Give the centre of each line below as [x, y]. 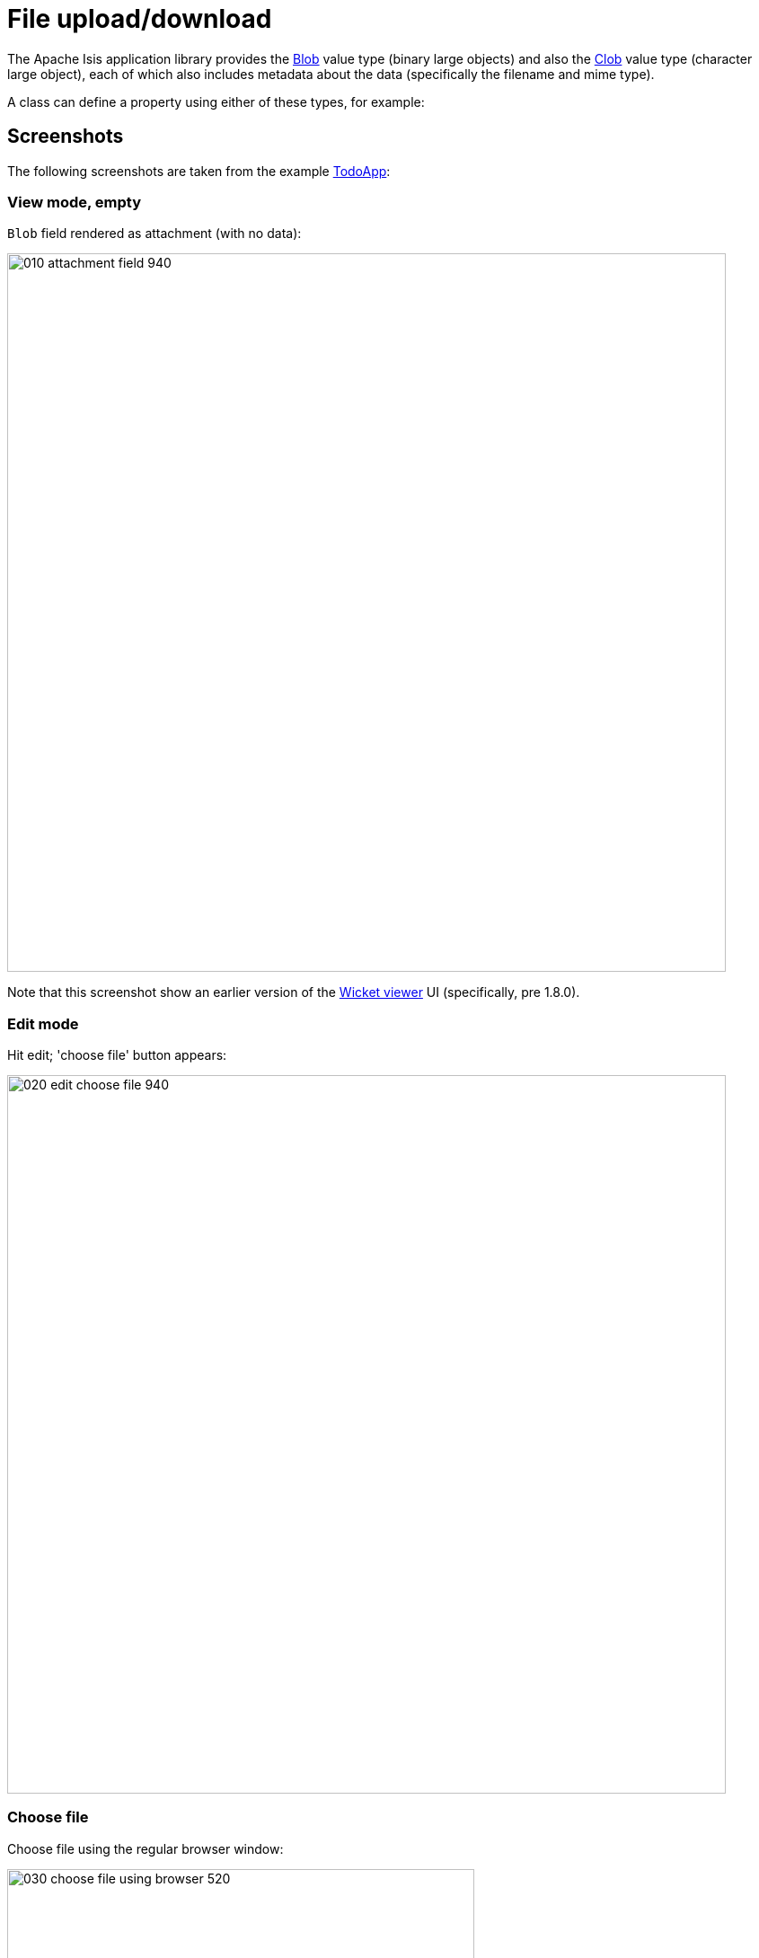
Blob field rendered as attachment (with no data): [154, 234]
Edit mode [43, 1023]
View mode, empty [74, 202]
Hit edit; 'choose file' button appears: [117, 1055]
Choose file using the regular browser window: [146, 1848]
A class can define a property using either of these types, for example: [216, 101]
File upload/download [140, 19]
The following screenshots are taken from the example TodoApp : [199, 171]
